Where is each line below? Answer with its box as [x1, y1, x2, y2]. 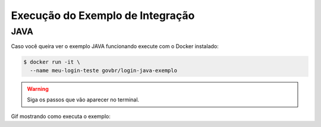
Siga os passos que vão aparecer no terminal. [27, 96, 140, 103]
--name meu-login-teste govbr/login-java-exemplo [30, 67, 178, 74]
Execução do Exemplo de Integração [11, 9, 195, 22]
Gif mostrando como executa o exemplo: [11, 113, 111, 120]
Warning [27, 85, 49, 92]
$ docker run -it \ [23, 59, 80, 65]
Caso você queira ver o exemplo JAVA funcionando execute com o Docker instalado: [11, 43, 219, 50]
